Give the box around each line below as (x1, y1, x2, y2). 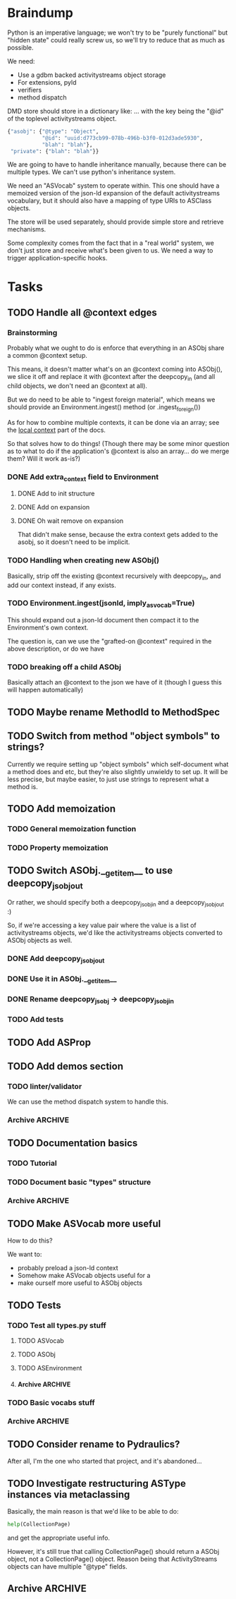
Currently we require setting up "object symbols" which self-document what (7, 760, 229, 768)
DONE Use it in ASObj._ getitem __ (7, 974, 117, 985)
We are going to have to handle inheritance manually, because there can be (7, 160, 227, 169)
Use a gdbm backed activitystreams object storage (17, 71, 166, 79)
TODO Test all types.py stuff (7, 1320, 107, 1330)
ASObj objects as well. (7, 936, 73, 944)
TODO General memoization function (7, 823, 137, 833)
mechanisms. (7, 225, 46, 234)
